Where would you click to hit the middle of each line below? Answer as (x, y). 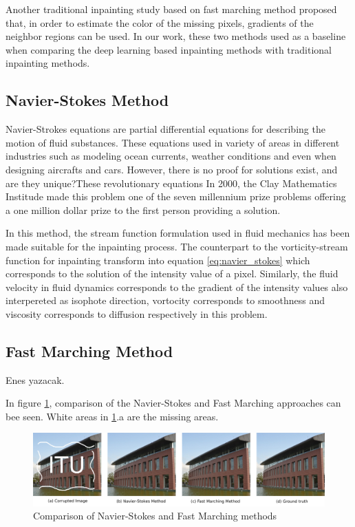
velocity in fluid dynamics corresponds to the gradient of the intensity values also (177, 287)
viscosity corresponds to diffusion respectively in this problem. (137, 313)
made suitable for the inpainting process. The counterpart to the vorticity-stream (177, 246)
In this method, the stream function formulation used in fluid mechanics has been (178, 233)
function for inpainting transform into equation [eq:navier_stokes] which (158, 260)
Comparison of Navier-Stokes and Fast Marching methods (155, 516)
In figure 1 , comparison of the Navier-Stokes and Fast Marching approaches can (173, 403)
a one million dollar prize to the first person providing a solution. (143, 209)
